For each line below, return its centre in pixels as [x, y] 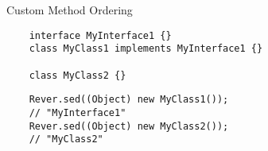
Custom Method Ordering [70, 10]
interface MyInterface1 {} [100, 35]
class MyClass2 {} [78, 75]
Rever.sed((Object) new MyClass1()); [129, 100]
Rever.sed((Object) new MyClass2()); [129, 126]
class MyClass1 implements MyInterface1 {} [146, 49]
